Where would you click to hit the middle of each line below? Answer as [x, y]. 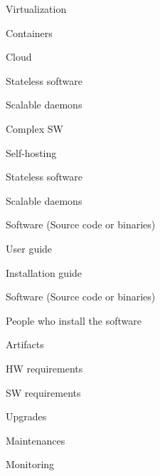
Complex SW [34, 128]
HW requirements [44, 368]
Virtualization [36, 9]
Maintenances [36, 440]
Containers [29, 32]
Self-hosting [31, 152]
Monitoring [30, 464]
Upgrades [26, 416]
